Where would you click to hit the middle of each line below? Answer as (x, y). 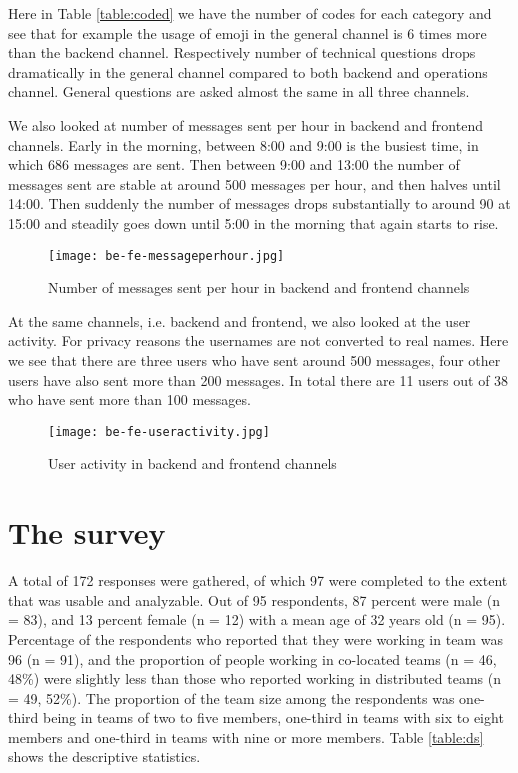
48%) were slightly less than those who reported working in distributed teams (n (254, 678)
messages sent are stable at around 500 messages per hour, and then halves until (254, 183)
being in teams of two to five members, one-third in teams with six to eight (273, 717)
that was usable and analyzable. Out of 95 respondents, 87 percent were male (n (254, 599)
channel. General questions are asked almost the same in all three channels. (239, 91)
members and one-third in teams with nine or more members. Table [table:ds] (246, 736)
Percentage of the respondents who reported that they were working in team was (255, 638)
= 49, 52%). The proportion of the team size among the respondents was (231, 697)
